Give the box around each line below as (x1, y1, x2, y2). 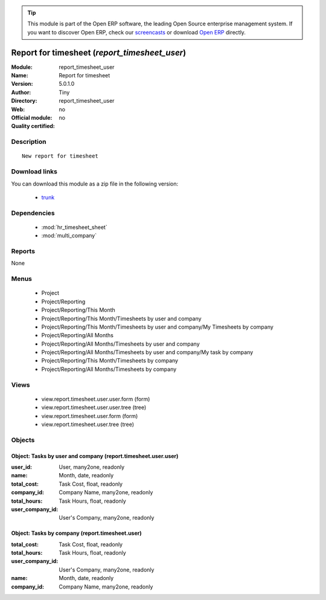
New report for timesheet (22, 153, 99, 160)
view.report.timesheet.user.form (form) (41, 412, 138, 419)
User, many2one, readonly (59, 463, 125, 471)
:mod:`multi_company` (41, 232, 97, 239)
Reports (11, 247, 36, 256)
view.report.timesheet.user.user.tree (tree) (41, 404, 147, 411)
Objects (11, 436, 35, 444)
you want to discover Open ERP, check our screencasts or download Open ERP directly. (27, 28, 246, 36)
